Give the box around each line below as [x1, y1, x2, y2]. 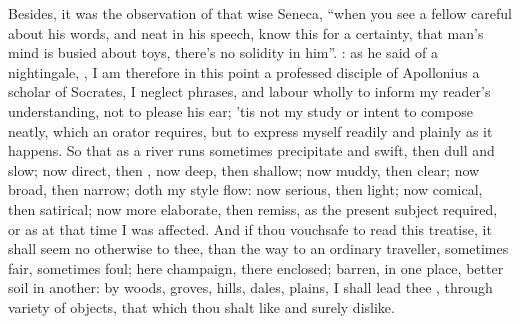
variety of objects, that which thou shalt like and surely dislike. [8, 296, 395, 317]
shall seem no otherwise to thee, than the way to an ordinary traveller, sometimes [8, 238, 509, 259]
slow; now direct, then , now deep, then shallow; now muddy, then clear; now [8, 159, 480, 180]
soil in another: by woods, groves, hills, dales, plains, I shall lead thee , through [8, 277, 493, 298]
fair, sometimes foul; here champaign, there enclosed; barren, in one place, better [8, 257, 504, 278]
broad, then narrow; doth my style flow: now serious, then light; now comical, [8, 179, 483, 200]
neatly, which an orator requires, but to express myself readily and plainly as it [8, 120, 493, 141]
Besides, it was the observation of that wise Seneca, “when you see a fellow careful [8, 3, 512, 23]
